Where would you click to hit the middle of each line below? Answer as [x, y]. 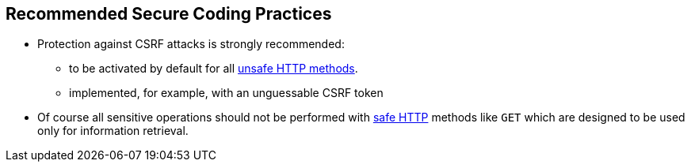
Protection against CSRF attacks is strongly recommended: [191, 44]
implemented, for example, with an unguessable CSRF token [226, 93]
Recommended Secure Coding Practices [169, 14]
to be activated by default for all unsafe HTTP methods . [214, 69]
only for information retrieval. [113, 131]
